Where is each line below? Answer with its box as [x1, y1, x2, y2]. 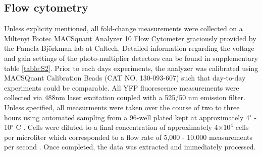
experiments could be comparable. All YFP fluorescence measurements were [4, 82, 239, 93]
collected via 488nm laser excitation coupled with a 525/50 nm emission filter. [4, 92, 245, 103]
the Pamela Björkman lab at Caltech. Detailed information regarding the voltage [4, 43, 254, 53]
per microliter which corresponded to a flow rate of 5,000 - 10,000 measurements [4, 131, 253, 142]
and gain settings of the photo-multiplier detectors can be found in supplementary [4, 52, 258, 63]
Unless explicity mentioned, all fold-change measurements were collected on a [4, 23, 243, 34]
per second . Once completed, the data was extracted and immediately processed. [4, 141, 256, 152]
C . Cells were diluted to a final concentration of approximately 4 [16, 122, 218, 132]
